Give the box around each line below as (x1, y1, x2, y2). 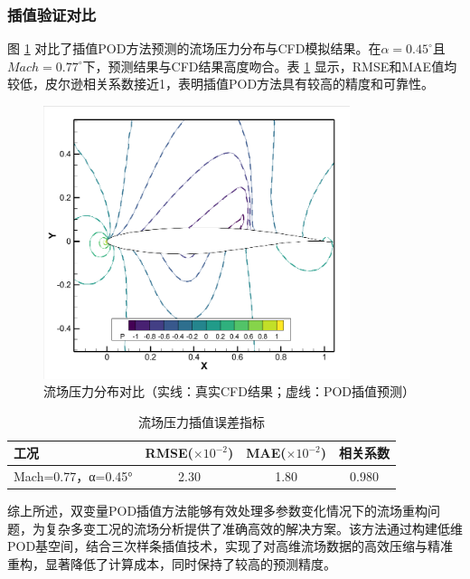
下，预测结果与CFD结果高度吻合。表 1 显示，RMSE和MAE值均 (82, 56, 457, 75)
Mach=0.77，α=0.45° (14, 467, 133, 486)
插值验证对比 (7, 3, 97, 25)
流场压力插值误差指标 (138, 412, 266, 431)
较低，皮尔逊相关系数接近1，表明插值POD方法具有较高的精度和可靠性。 (7, 74, 435, 93)
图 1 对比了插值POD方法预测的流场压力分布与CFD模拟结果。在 (7, 39, 381, 58)
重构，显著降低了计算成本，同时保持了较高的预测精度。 (7, 555, 336, 574)
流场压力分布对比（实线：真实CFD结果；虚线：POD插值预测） (43, 382, 416, 401)
